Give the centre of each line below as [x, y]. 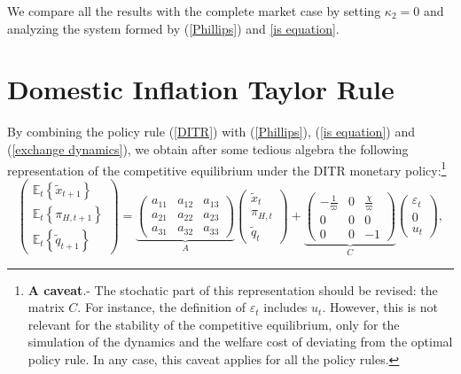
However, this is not [383, 307]
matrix [46, 307]
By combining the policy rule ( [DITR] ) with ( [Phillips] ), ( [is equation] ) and [211, 132]
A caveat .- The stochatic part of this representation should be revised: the [233, 289]
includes [285, 307]
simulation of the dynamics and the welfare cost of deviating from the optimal [240, 342]
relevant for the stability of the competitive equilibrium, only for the [214, 324]
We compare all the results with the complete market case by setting [194, 11]
